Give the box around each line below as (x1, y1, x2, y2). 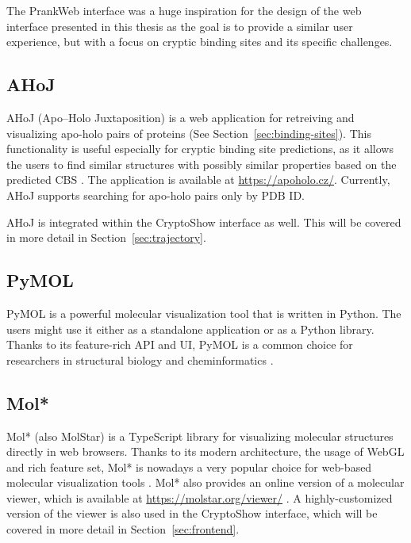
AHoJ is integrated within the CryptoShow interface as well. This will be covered (6, 213, 401, 230)
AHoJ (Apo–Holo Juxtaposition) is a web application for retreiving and (6, 109, 355, 125)
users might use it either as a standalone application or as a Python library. (6, 320, 375, 337)
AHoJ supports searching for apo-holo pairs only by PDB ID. (6, 186, 305, 203)
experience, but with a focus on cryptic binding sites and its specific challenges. (6, 33, 393, 50)
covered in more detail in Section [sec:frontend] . (6, 521, 240, 537)
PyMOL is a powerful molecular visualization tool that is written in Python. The (6, 304, 401, 321)
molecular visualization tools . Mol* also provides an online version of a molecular (6, 474, 405, 491)
